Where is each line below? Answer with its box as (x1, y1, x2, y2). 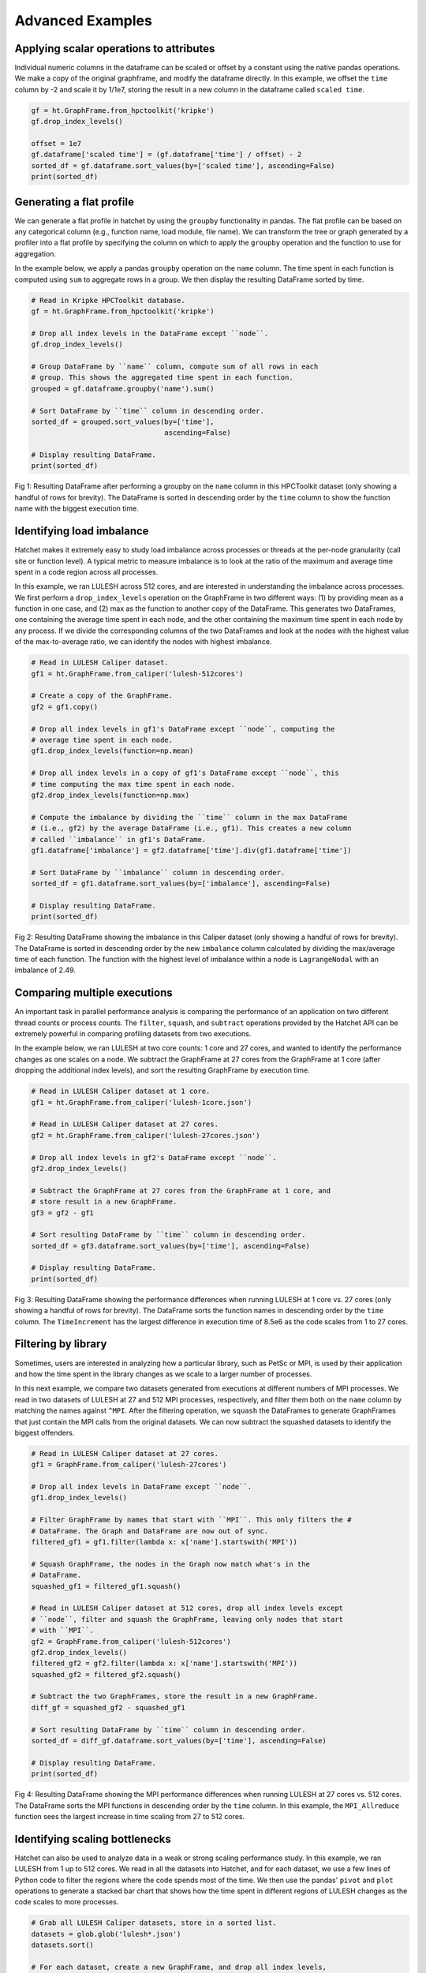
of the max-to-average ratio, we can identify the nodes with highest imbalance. (14, 637, 272, 646)
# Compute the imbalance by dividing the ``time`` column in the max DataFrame (31, 813, 348, 822)
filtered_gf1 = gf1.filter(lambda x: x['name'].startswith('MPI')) (31, 1537, 298, 1546)
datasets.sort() (31, 1941, 95, 1949)
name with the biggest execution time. (14, 504, 139, 513)
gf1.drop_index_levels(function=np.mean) (31, 747, 194, 755)
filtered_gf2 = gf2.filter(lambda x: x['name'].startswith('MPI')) (31, 1659, 298, 1668)
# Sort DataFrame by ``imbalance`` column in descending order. (31, 868, 286, 877)
